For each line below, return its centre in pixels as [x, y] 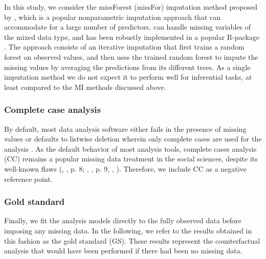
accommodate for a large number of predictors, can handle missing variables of [127, 27]
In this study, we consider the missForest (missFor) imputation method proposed [131, 7]
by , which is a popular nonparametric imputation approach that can [113, 17]
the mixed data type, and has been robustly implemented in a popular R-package [132, 37]
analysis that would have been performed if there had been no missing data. [123, 251]
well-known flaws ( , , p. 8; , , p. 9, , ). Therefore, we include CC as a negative [125, 168]
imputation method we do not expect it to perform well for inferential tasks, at [128, 77]
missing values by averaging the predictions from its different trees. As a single [127, 67]
